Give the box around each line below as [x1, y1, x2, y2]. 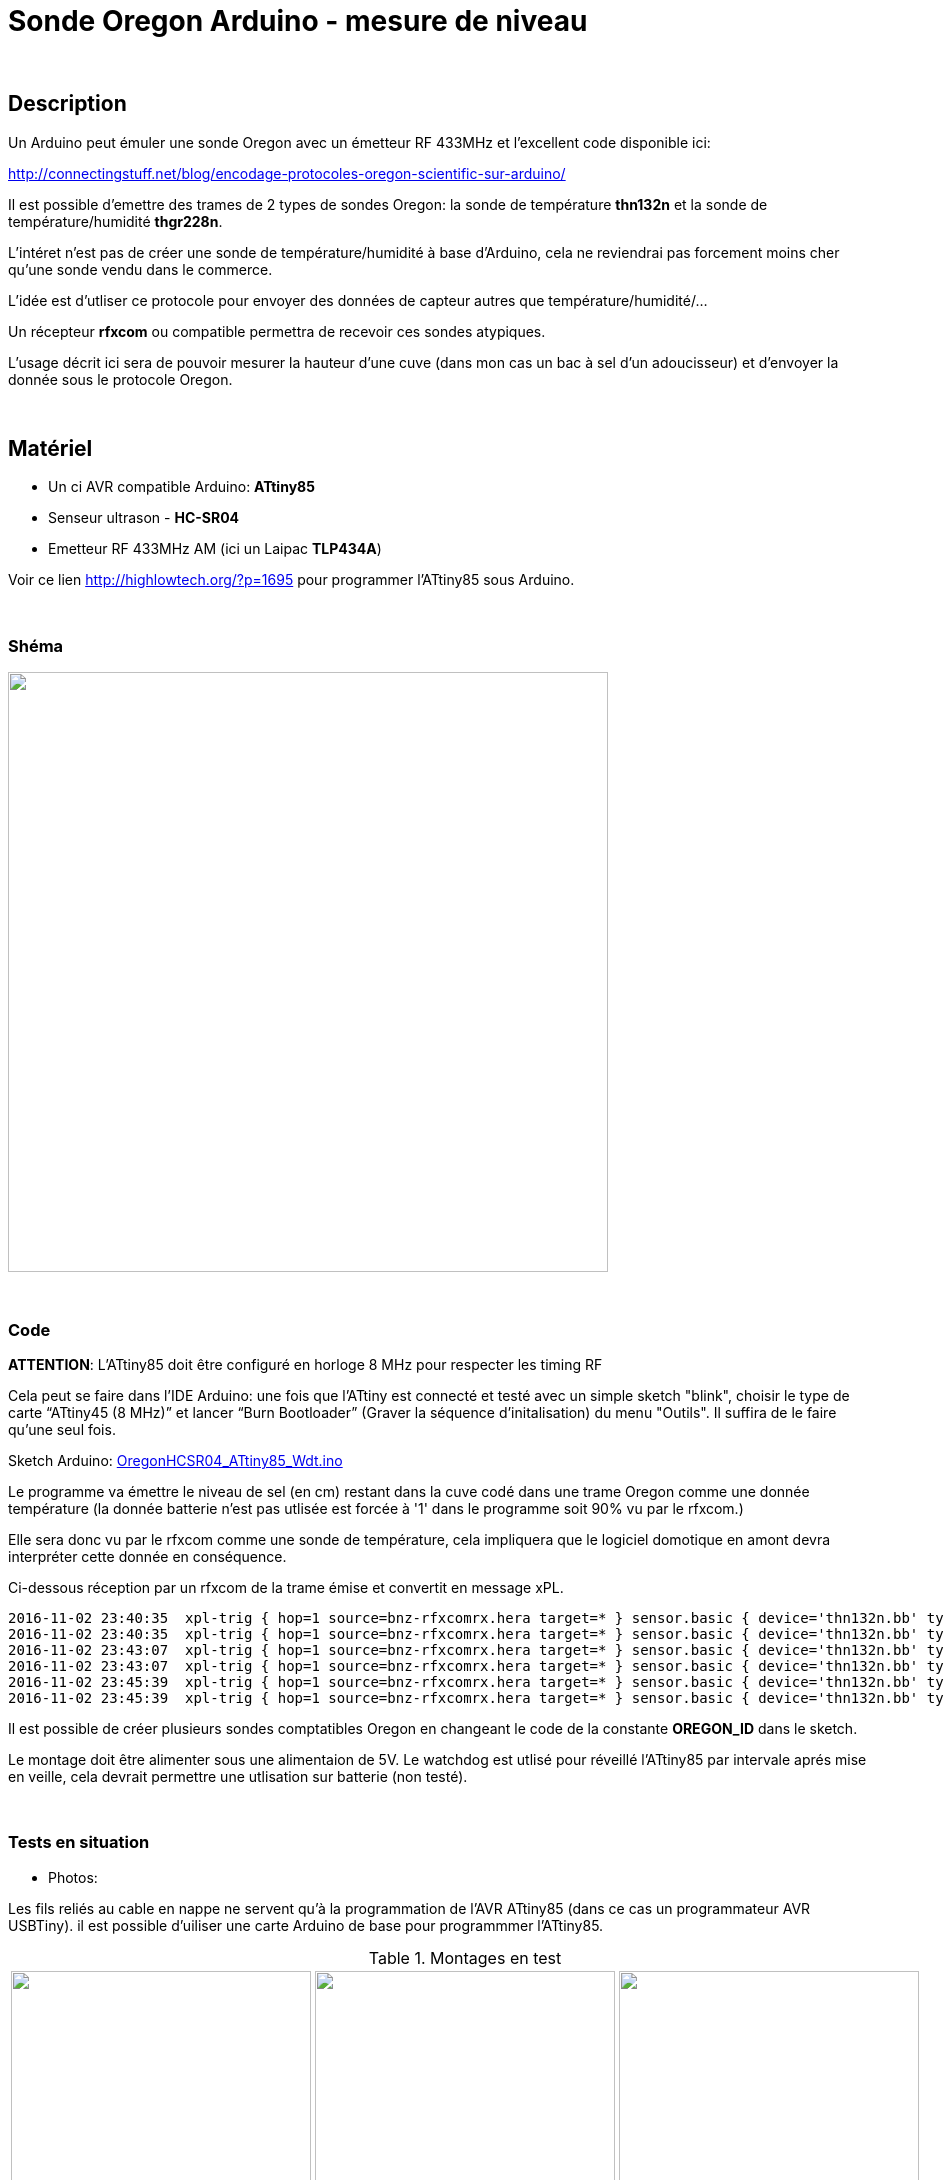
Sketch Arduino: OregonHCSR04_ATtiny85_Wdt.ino [8, 1451, 343, 1469]
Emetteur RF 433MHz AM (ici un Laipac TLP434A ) [48, 540, 382, 558]
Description [8, 91, 127, 117]
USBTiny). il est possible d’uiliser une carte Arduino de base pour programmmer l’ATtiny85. [8, 1916, 604, 1934]
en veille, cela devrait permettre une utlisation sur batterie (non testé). [8, 1767, 468, 1785]
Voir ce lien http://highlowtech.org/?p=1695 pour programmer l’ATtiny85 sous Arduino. [8, 571, 575, 589]
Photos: [48, 1868, 98, 1886]
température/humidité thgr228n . [8, 212, 223, 230]
